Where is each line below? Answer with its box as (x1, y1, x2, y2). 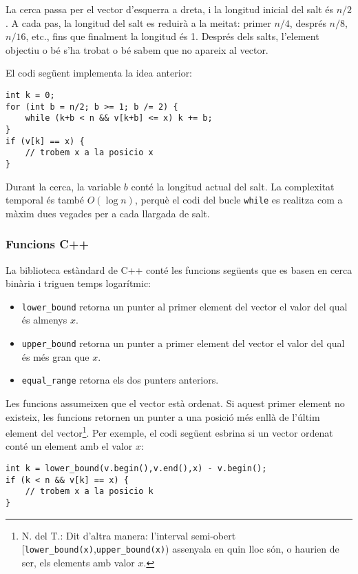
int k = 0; (6, 90, 55, 100)
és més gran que (21, 349, 89, 364)
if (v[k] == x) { (6, 136, 85, 146)
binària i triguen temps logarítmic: (6, 276, 151, 290)
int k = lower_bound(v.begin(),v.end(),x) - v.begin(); (6, 464, 267, 473)
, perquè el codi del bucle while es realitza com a (134, 192, 343, 207)
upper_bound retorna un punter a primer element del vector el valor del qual (21, 336, 345, 350)
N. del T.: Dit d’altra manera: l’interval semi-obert (21, 528, 236, 542)
